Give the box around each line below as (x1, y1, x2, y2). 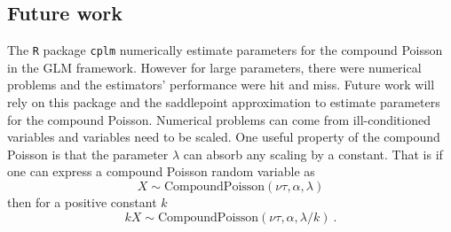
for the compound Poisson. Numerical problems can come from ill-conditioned (7, 110, 431, 128)
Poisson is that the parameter (7, 144, 169, 163)
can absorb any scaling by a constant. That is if (183, 144, 443, 163)
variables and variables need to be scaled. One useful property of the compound (7, 128, 440, 146)
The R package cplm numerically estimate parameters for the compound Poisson (7, 41, 443, 59)
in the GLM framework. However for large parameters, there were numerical (7, 58, 422, 76)
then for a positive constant (7, 193, 157, 212)
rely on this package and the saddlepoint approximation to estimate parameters (7, 93, 440, 112)
